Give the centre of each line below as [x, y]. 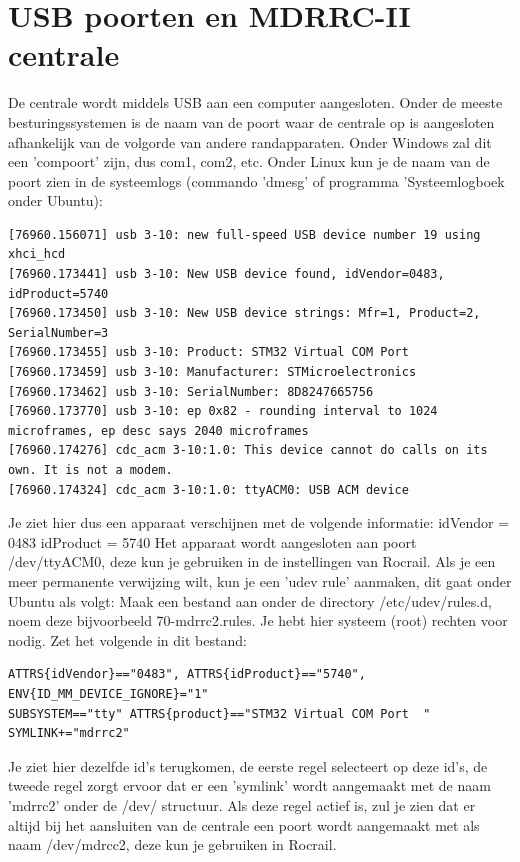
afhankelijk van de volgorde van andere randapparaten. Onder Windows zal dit [250, 141]
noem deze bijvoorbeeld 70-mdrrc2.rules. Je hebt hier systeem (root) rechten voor [258, 620]
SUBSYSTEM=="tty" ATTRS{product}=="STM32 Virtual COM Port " [219, 713]
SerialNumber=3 [58, 332]
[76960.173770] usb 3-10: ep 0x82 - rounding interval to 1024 [223, 411]
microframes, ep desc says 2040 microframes [158, 430]
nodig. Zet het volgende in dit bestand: [127, 639]
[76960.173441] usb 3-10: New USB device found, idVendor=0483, [226, 274]
